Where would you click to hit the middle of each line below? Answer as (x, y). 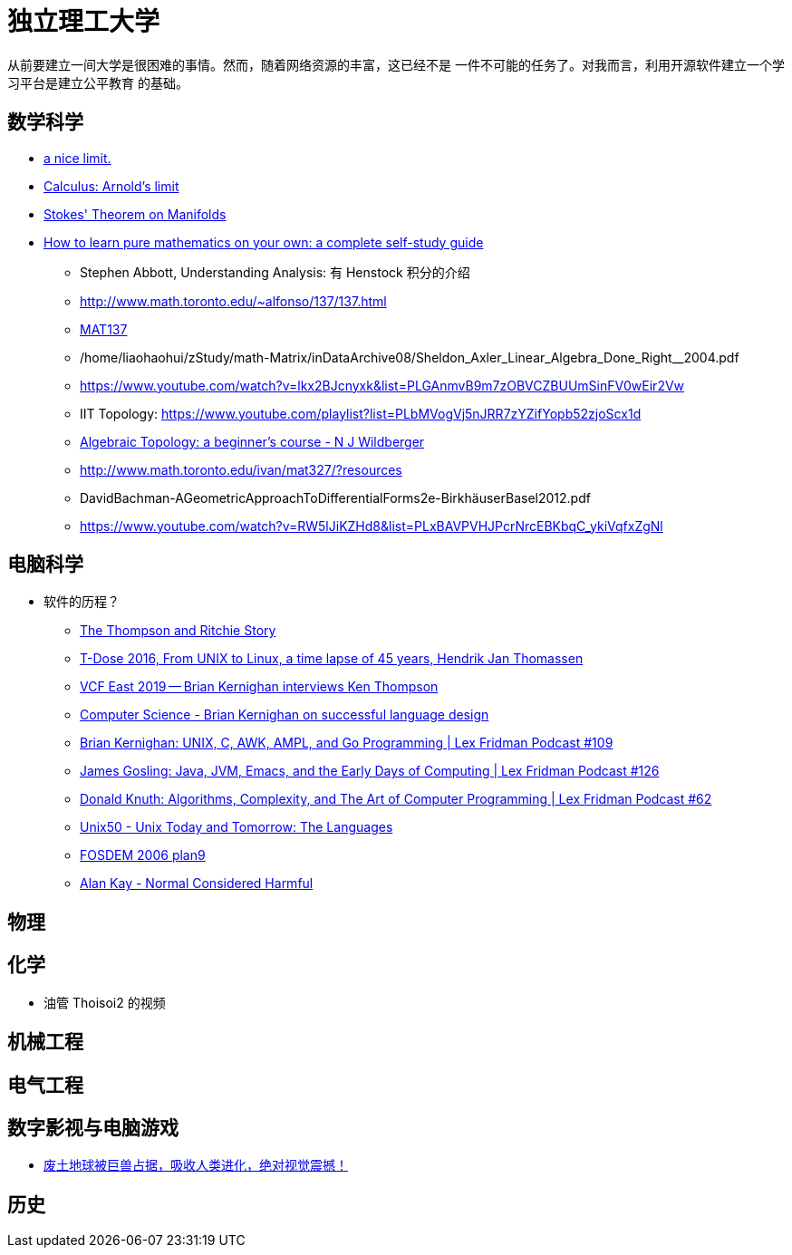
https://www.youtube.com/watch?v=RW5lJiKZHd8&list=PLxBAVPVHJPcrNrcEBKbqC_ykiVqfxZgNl (372, 526)
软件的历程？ (82, 602)
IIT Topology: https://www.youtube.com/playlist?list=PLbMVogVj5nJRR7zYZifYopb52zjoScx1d (361, 413)
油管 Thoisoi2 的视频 (105, 1002)
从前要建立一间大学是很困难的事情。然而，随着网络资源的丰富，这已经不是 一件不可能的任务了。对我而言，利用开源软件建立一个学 (396, 64)
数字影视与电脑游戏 (93, 1127)
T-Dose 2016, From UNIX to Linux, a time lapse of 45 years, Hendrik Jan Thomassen (332, 659)
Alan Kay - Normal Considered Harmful (197, 883)
